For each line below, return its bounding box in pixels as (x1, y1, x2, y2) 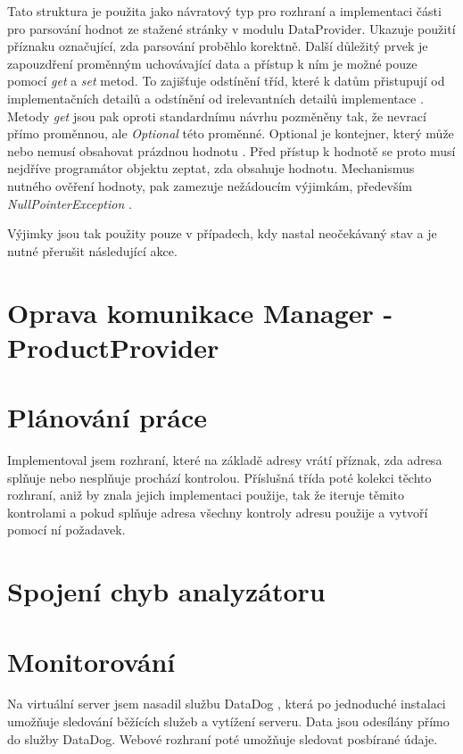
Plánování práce (7, 399, 207, 435)
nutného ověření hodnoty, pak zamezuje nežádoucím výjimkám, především (7, 176, 413, 195)
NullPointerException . (7, 194, 132, 212)
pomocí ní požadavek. (7, 520, 126, 539)
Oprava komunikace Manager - (7, 294, 393, 330)
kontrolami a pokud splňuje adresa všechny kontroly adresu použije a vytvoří (7, 502, 428, 521)
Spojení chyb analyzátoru (7, 573, 326, 609)
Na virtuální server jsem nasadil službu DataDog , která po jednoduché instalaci (7, 694, 446, 713)
